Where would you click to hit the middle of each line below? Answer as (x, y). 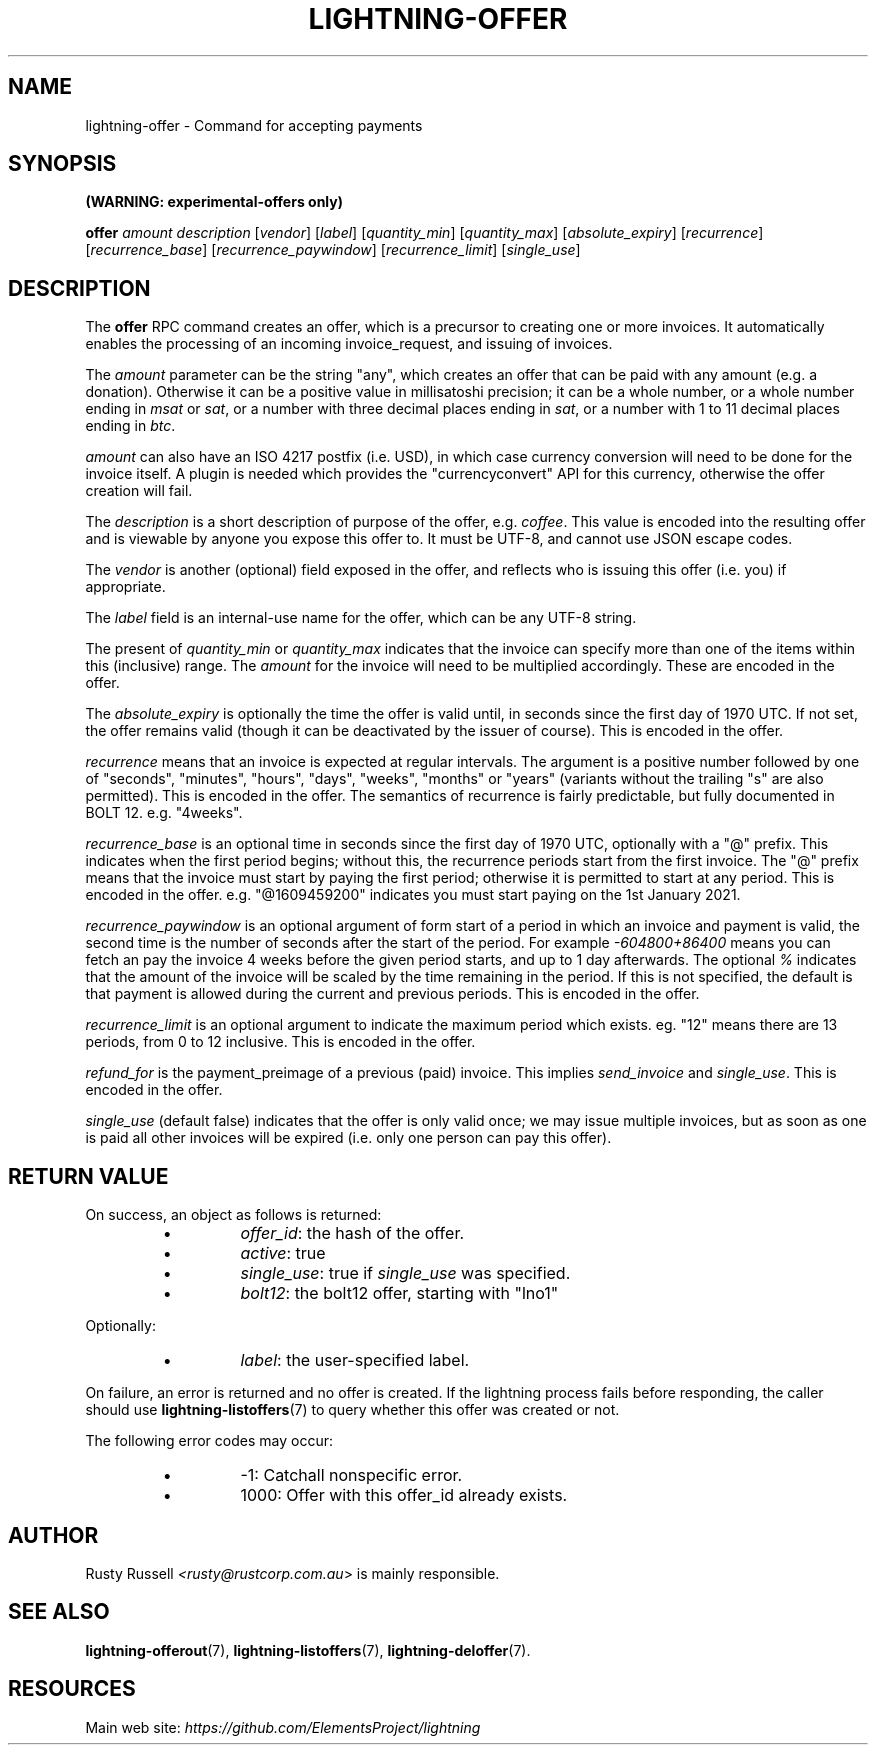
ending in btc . (130, 426)
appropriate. (125, 587)
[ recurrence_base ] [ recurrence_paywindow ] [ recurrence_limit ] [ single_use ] (333, 250)
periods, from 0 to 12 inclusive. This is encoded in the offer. (280, 1042)
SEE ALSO (59, 1612)
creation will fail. (139, 491)
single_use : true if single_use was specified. (405, 1273)
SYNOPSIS (62, 164)
